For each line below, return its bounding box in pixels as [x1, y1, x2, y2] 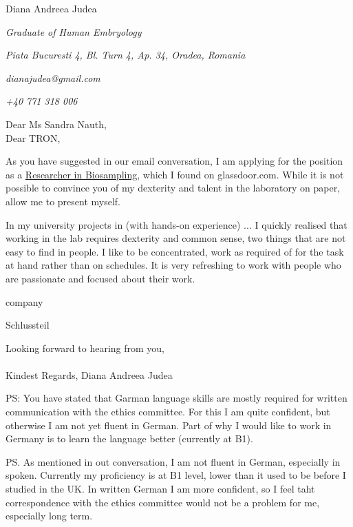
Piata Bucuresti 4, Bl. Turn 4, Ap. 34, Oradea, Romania [6, 48, 246, 62]
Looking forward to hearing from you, [6, 340, 164, 355]
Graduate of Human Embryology [6, 24, 142, 39]
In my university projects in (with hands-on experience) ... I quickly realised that [6, 217, 347, 231]
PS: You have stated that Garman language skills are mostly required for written [6, 391, 347, 405]
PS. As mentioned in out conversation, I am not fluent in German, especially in [6, 454, 341, 468]
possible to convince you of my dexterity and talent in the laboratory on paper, [6, 180, 341, 195]
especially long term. [6, 508, 93, 523]
